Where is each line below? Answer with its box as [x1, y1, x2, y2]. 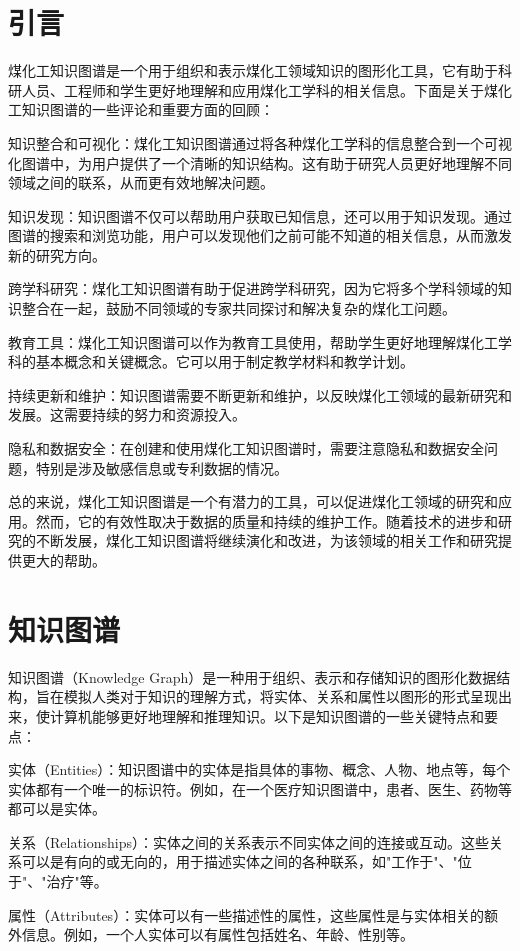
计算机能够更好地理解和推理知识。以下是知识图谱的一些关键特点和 [49, 705, 484, 726]
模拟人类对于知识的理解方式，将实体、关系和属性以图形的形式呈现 [63, 686, 498, 707]
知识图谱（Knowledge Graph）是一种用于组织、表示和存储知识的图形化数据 [8, 666, 497, 687]
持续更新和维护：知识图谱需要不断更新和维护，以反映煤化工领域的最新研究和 [8, 384, 512, 405]
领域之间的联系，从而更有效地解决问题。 [8, 172, 274, 193]
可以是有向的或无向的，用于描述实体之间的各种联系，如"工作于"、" [21, 851, 458, 872]
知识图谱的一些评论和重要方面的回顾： [21, 99, 274, 120]
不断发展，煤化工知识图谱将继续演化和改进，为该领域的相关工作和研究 [35, 530, 498, 551]
